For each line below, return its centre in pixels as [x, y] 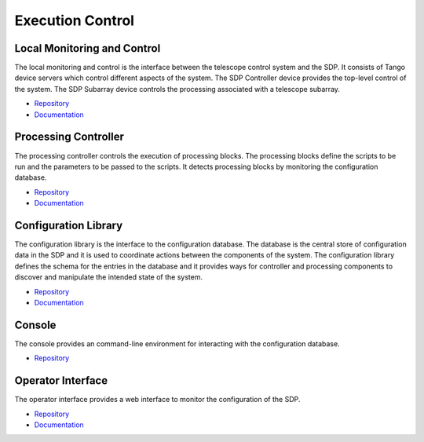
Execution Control [75, 20]
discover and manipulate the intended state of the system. [109, 277]
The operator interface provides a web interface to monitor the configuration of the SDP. [157, 400]
